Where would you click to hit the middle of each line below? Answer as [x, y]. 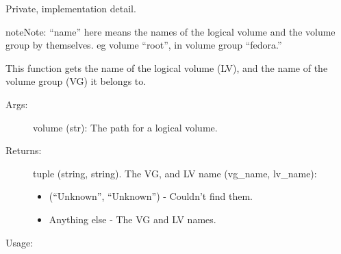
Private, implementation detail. [71, 8]
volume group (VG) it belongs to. [76, 81]
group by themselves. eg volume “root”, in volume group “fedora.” [144, 45]
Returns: [24, 150]
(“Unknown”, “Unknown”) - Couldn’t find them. [151, 196]
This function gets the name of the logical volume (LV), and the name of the [167, 67]
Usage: [20, 242]
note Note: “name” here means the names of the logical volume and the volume [170, 31]
